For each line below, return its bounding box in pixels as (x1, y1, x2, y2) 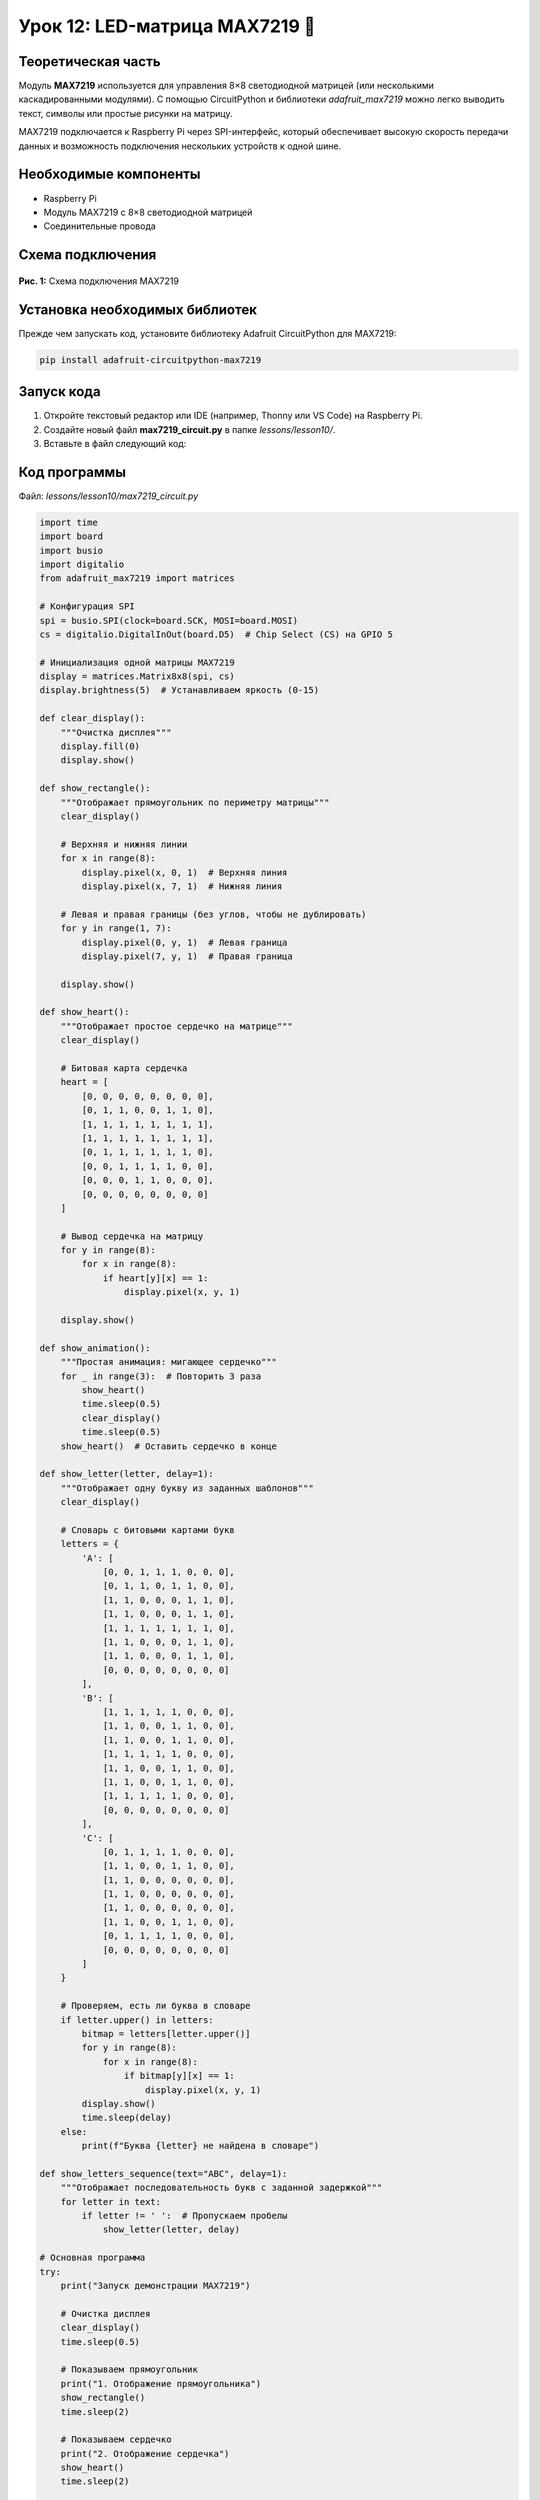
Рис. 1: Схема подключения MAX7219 (18, 275, 180, 287)
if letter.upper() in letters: (60, 2014, 214, 2025)
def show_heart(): (39, 1006, 130, 1018)
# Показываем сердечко (60, 2434, 172, 2445)
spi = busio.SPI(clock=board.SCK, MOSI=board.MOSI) (39, 615, 299, 626)
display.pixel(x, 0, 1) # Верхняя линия (81, 866, 288, 878)
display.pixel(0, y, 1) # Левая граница (81, 936, 288, 948)
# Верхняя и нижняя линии (60, 838, 188, 850)
